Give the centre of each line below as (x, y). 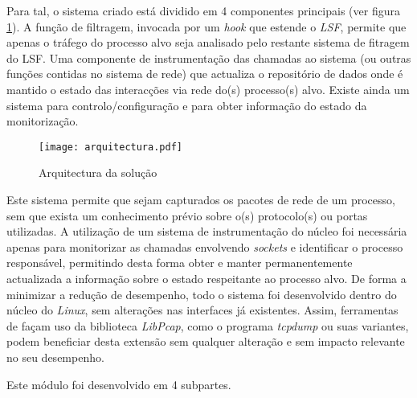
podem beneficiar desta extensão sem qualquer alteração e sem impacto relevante (206, 341)
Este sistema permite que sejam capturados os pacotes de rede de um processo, (201, 199)
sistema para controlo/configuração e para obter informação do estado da (187, 105)
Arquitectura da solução (98, 172)
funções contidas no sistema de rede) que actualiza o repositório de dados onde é (205, 74)
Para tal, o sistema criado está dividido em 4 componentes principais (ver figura (203, 10)
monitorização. (43, 121)
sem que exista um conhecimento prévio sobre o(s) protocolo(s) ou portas (187, 215)
